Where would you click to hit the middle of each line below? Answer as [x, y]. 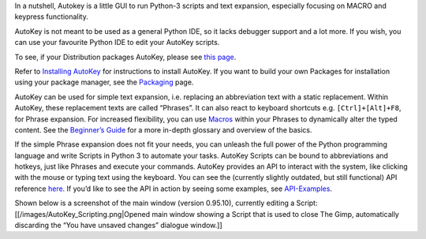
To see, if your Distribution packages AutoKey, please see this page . [125, 57]
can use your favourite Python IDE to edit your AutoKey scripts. [117, 43]
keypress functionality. [51, 17]
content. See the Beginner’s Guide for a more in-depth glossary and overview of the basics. [163, 129]
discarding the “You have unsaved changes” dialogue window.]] [118, 226]
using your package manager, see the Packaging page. [104, 82]
